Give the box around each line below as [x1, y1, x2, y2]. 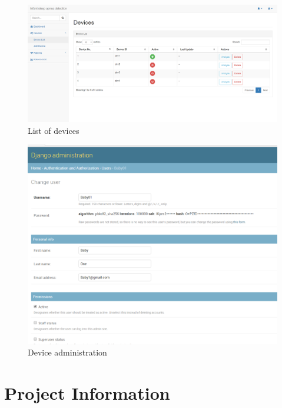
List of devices [28, 124, 79, 136]
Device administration [28, 346, 107, 358]
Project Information [4, 381, 170, 405]
